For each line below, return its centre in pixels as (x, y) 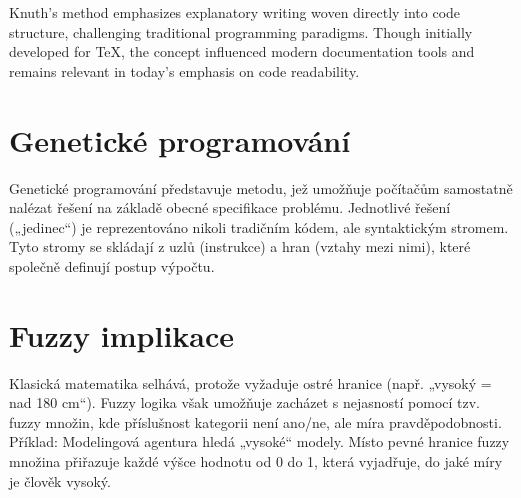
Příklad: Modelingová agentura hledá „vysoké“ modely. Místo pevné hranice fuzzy (259, 441)
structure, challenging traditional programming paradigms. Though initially (241, 31)
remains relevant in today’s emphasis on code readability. (184, 70)
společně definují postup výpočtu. (112, 265)
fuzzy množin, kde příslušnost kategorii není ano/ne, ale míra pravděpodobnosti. (255, 421)
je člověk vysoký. (60, 480)
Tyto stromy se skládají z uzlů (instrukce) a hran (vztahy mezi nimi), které (240, 246)
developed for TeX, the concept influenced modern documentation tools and (242, 51)
